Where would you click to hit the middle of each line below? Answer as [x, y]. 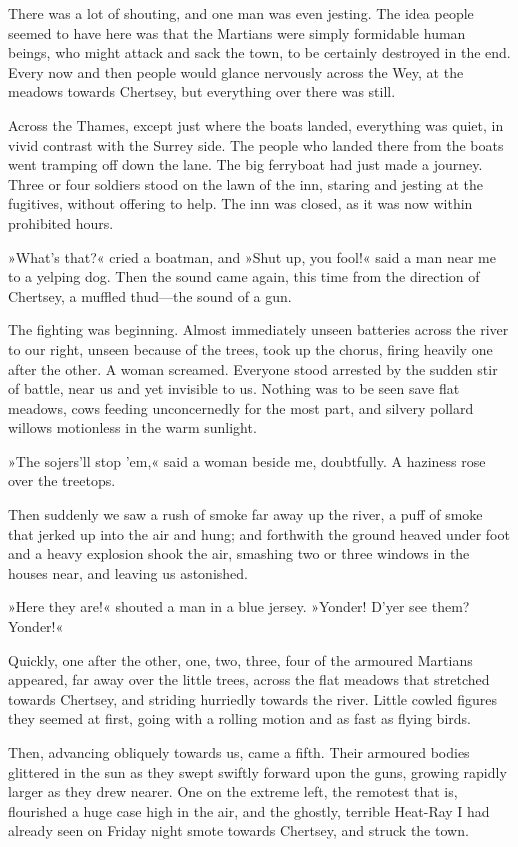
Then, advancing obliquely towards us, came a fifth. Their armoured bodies [239, 752]
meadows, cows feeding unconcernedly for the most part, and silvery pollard [241, 407]
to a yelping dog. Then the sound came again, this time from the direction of [244, 276]
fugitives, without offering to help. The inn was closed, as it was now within [240, 203]
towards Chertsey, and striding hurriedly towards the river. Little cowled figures [253, 698]
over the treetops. [62, 480]
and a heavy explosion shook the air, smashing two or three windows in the [239, 553]
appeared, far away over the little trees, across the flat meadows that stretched [249, 679]
